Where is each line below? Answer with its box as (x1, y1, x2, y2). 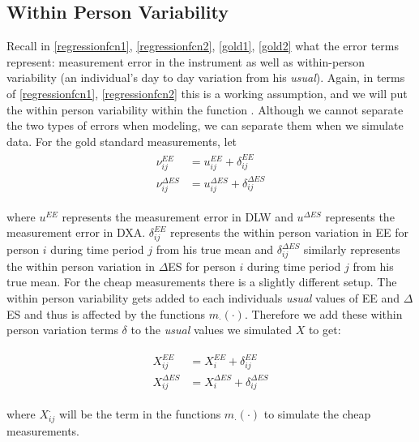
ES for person (168, 257, 236, 274)
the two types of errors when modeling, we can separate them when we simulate (6, 117, 404, 134)
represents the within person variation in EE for (169, 224, 409, 241)
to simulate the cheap (263, 406, 371, 423)
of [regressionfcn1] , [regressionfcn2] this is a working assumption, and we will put (6, 84, 408, 101)
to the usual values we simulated (130, 321, 292, 338)
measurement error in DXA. (6, 224, 146, 241)
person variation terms (6, 321, 118, 338)
